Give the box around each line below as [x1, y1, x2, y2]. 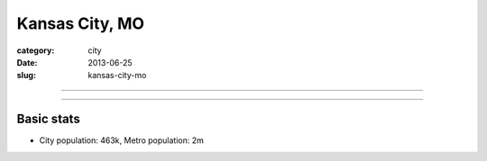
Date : [16, 57, 38, 67]
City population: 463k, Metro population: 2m [39, 135, 205, 146]
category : [16, 45, 55, 56]
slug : [16, 70, 36, 81]
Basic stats [16, 112, 80, 127]
